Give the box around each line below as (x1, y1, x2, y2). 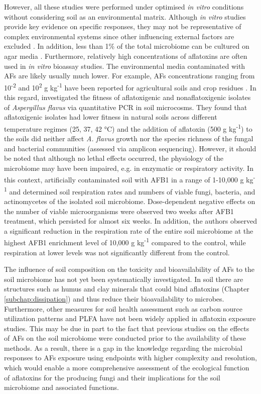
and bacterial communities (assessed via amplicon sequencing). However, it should (4, 143, 256, 153)
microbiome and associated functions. (4, 382, 119, 392)
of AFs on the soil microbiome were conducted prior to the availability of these (4, 333, 246, 343)
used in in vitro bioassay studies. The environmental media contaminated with (4, 60, 245, 71)
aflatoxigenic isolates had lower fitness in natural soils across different (4, 112, 217, 122)
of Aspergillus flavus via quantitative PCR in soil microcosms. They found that (4, 102, 247, 112)
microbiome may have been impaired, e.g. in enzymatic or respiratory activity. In (4, 162, 253, 173)
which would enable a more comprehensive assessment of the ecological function (4, 362, 249, 373)
